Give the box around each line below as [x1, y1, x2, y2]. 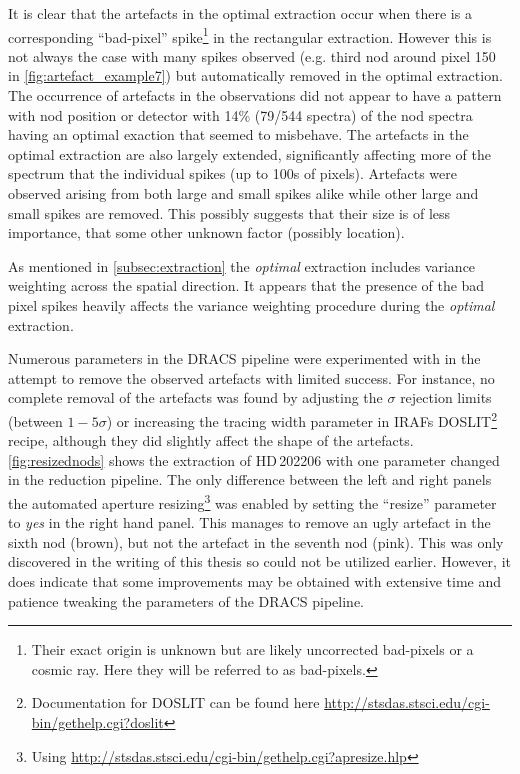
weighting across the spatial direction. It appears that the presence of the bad [8, 275, 485, 296]
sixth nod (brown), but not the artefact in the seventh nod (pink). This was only [8, 531, 504, 552]
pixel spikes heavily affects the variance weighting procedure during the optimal [8, 294, 495, 315]
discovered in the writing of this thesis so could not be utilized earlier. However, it [8, 551, 512, 572]
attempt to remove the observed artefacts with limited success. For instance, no [8, 367, 495, 388]
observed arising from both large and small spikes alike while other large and [8, 183, 479, 203]
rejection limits [400, 387, 492, 408]
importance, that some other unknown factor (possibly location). [8, 222, 405, 243]
